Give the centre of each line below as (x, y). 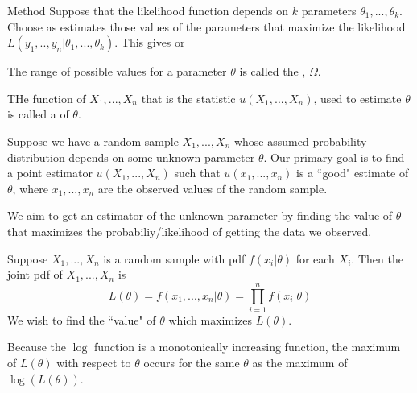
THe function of (47, 98)
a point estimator (50, 173)
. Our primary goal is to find (334, 157)
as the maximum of (300, 363)
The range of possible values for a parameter (117, 71)
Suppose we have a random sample (93, 141)
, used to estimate (357, 98)
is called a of (38, 114)
